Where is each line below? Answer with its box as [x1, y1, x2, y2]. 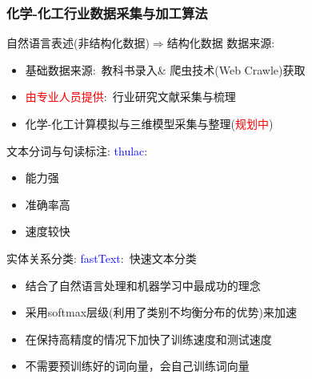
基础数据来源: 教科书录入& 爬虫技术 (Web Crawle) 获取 [25, 61, 306, 78]
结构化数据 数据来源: [166, 34, 275, 51]
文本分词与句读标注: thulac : [6, 142, 148, 159]
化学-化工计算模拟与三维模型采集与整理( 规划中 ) [25, 115, 274, 131]
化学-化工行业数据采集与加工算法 [6, 2, 208, 22]
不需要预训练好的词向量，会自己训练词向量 [25, 357, 250, 374]
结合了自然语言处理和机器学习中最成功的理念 [25, 276, 261, 293]
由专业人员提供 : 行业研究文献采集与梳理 [25, 88, 236, 105]
